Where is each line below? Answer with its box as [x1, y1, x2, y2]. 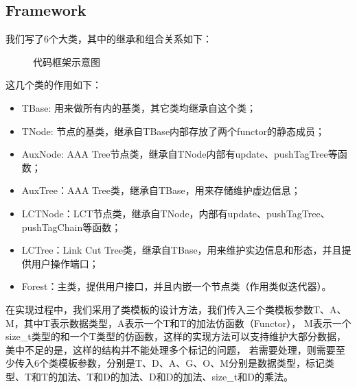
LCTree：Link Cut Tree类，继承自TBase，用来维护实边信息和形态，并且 [21, 243, 342, 257]
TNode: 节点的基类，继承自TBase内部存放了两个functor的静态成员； [21, 123, 325, 138]
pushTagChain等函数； [21, 219, 122, 234]
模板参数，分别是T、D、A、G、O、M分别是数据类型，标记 [58, 356, 325, 370]
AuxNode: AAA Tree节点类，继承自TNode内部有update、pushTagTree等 [21, 147, 338, 161]
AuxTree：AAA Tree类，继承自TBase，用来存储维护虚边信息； [21, 183, 301, 197]
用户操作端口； [31, 256, 99, 270]
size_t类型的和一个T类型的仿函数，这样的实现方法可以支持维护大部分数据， [5, 329, 346, 343]
